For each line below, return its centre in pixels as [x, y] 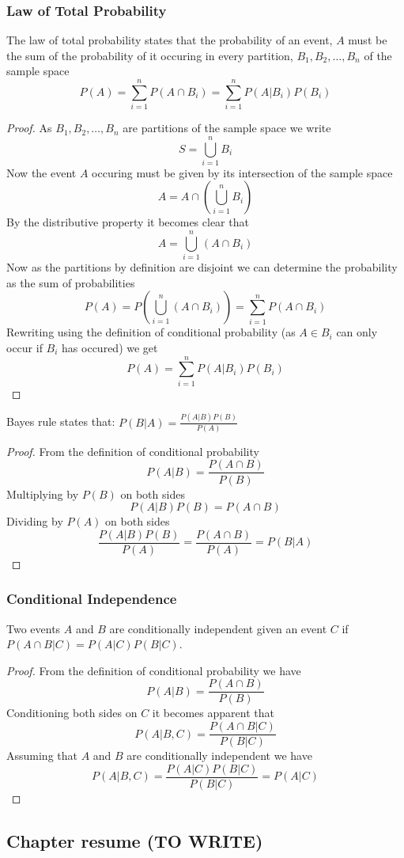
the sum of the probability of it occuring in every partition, [150, 55]
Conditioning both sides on [72, 713]
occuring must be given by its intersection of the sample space [242, 172]
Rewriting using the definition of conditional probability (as [151, 332]
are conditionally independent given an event [218, 628]
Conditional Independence [92, 599]
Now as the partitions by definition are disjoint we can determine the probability [202, 267]
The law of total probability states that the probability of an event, [170, 40]
